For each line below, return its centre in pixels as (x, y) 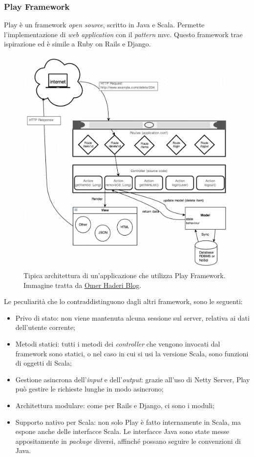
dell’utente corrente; (45, 327)
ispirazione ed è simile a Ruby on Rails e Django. (77, 44)
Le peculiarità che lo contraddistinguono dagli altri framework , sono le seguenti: (123, 301)
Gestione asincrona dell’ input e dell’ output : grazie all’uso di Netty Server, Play (133, 379)
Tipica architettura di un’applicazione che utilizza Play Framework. (125, 275)
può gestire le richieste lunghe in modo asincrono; (89, 389)
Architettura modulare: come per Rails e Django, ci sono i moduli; (115, 405)
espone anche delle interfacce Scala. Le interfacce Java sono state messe (122, 431)
